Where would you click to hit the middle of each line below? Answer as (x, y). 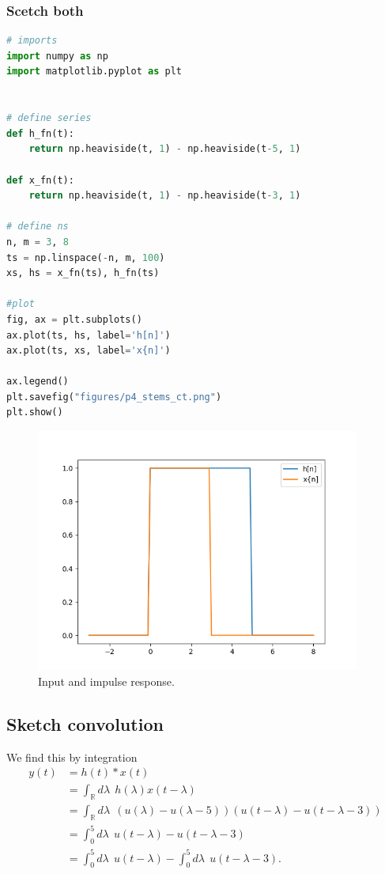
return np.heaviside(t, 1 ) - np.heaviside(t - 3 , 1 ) (165, 196)
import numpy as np (57, 56)
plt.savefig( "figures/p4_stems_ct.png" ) (114, 397)
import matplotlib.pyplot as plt (94, 72)
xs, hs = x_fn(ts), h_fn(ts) (83, 273)
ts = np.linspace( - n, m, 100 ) (86, 257)
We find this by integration (72, 757)
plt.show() (35, 412)
